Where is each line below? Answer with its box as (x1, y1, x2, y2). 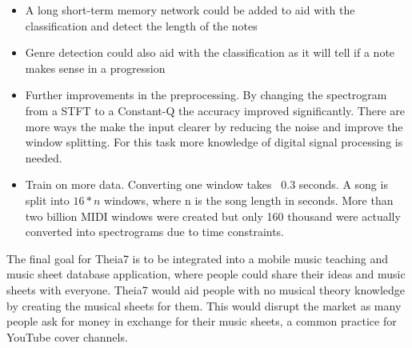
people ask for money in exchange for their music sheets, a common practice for (6, 313, 397, 330)
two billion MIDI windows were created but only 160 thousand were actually (25, 207, 401, 224)
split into (25, 191, 70, 208)
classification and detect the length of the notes (25, 17, 258, 34)
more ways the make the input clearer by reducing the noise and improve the (25, 118, 403, 134)
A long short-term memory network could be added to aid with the (25, 2, 355, 18)
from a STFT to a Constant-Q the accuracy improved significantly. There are (25, 102, 405, 118)
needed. (25, 149, 62, 166)
